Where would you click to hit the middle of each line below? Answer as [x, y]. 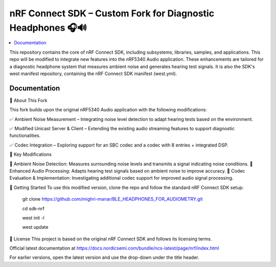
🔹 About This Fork [28, 100]
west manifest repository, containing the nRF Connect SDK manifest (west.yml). [93, 74]
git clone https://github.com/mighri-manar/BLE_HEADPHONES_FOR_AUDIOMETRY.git [112, 199]
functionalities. [25, 136]
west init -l [33, 217]
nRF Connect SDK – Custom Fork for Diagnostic [112, 13]
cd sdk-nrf [33, 208]
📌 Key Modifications [31, 154]
